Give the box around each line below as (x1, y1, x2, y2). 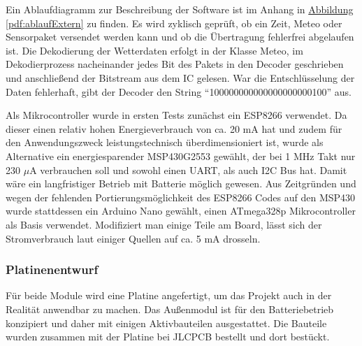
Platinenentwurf (6, 261, 99, 278)
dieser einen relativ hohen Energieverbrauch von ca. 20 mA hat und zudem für (6, 121, 342, 136)
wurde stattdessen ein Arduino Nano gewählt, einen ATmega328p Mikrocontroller (6, 203, 356, 218)
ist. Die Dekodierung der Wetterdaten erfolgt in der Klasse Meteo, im (6, 43, 303, 57)
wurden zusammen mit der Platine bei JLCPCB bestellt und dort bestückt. (6, 329, 330, 344)
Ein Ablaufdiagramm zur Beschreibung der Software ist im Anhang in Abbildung (6, 2, 354, 16)
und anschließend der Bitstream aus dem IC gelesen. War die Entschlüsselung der (6, 70, 355, 85)
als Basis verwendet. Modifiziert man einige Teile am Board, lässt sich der (6, 217, 322, 231)
